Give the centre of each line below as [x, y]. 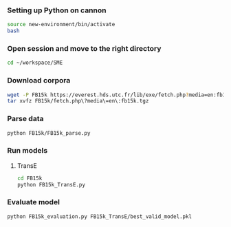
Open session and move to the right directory [84, 48]
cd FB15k [30, 178]
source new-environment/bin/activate [61, 25]
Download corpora [39, 80]
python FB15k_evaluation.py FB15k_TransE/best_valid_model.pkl [100, 216]
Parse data [25, 119]
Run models [27, 151]
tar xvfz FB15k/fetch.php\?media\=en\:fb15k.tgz [78, 101]
